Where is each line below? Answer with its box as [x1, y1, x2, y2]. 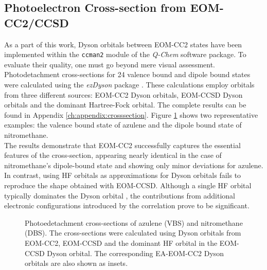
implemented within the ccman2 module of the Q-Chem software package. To [4, 49, 246, 60]
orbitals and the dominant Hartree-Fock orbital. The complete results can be [4, 99, 246, 110]
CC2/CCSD [4, 14, 69, 30]
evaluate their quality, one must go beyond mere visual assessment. [4, 59, 216, 69]
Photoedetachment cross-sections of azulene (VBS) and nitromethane [25, 217, 243, 228]
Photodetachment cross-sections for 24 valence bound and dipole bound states [4, 69, 251, 80]
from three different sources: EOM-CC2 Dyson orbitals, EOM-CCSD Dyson [4, 89, 243, 100]
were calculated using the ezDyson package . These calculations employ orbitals [4, 79, 255, 90]
